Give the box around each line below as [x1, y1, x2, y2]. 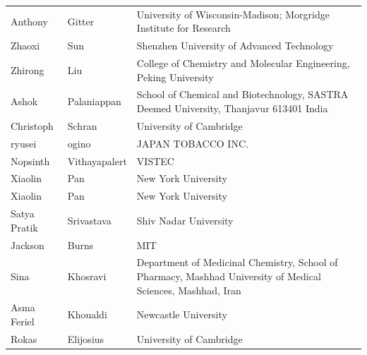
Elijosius [67, 331, 104, 346]
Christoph [11, 118, 54, 133]
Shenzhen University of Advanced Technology [136, 38, 334, 53]
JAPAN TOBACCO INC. [136, 136, 248, 150]
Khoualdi [67, 307, 107, 322]
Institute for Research [136, 20, 231, 35]
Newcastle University [136, 307, 227, 322]
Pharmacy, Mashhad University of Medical [136, 269, 321, 283]
